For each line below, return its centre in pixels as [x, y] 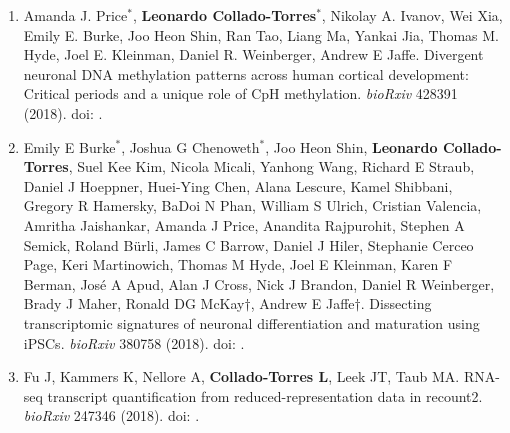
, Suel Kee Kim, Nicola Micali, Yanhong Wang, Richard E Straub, [271, 166]
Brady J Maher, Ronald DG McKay [134, 303]
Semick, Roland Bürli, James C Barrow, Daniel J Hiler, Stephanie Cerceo [248, 244]
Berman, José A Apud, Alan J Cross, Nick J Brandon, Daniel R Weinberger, [259, 283]
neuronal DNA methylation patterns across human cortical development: [246, 73]
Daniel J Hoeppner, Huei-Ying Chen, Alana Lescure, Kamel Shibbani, [238, 185]
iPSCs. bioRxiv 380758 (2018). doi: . [134, 342]
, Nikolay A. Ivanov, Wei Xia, [412, 15]
